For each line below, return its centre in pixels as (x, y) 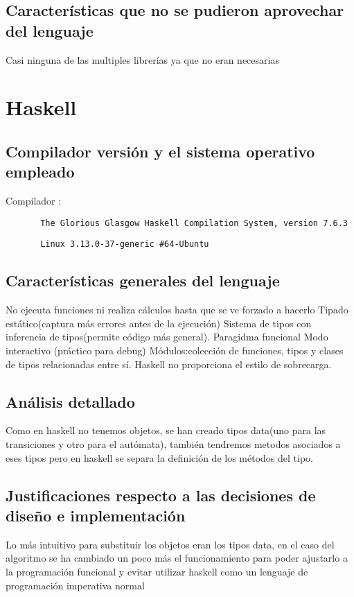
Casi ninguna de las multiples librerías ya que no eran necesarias (142, 59)
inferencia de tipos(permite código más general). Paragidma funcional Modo (167, 337)
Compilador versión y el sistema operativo (160, 151)
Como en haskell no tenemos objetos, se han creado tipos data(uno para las (166, 430)
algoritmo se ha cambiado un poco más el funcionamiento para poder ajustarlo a (177, 558)
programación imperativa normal (75, 585)
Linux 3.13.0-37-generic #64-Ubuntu (125, 244)
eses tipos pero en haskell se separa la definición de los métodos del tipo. (159, 457)
